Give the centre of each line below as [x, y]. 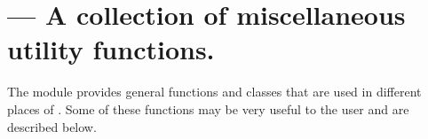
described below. [52, 126]
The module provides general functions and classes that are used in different [214, 92]
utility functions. [111, 49]
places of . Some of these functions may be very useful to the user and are [208, 108]
